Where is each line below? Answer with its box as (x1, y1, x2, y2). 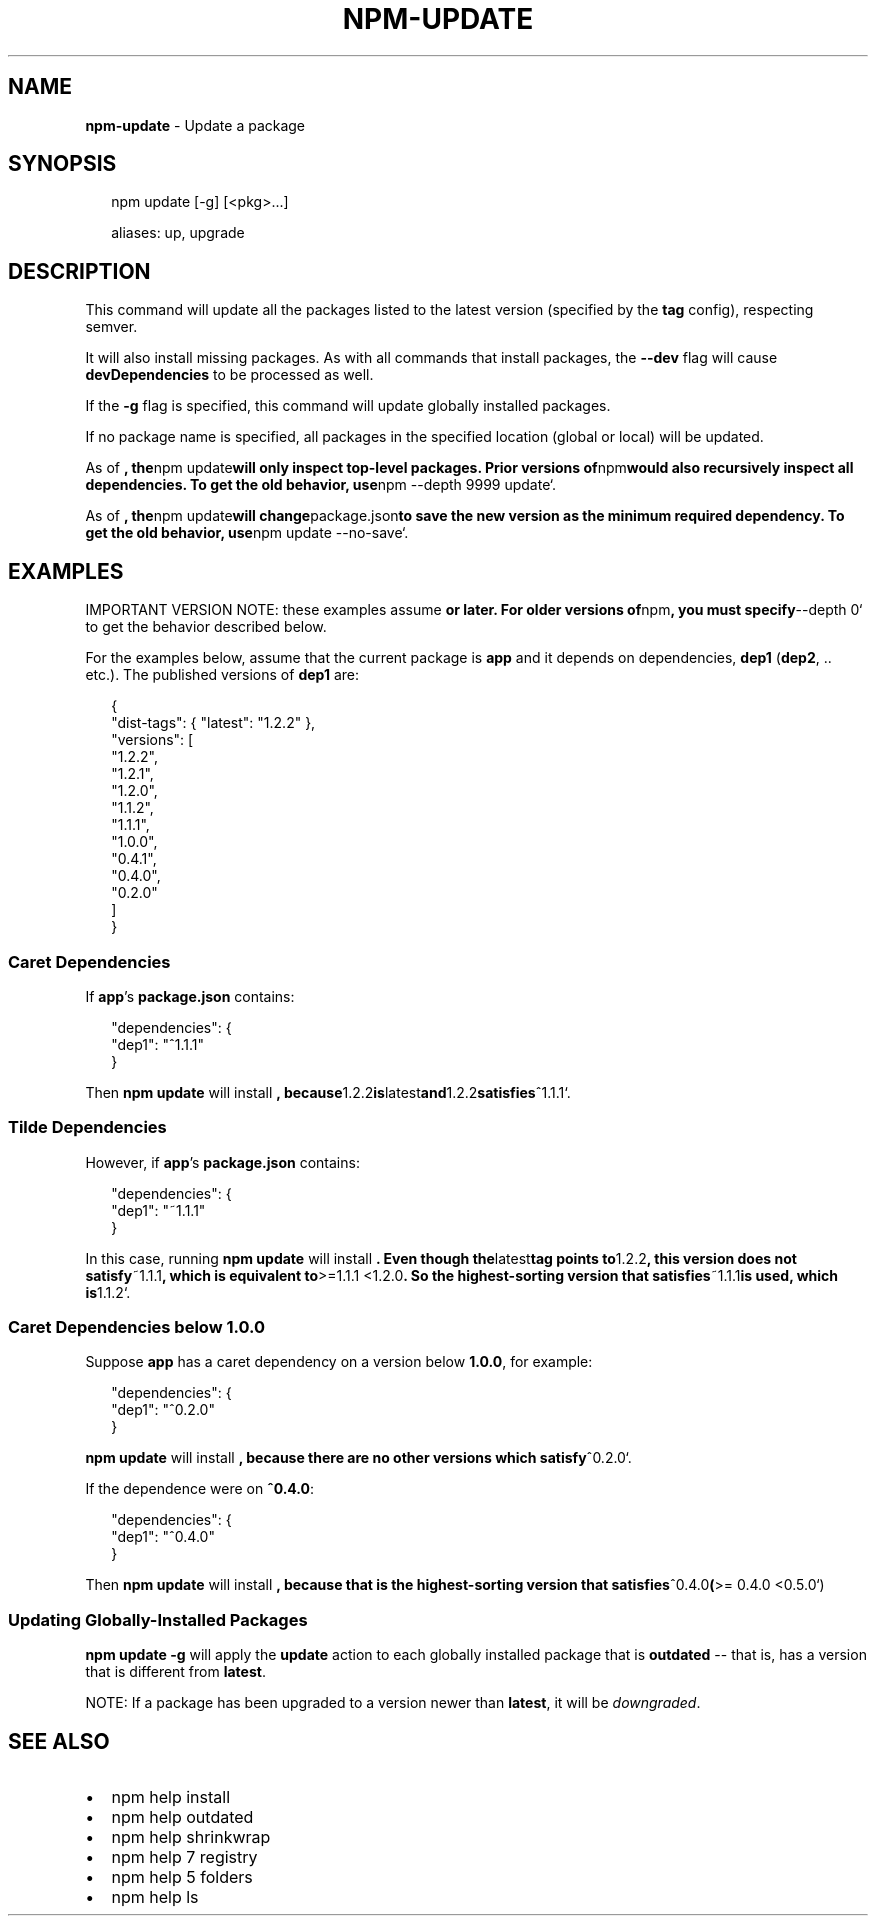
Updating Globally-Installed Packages (8, 1609, 308, 1630)
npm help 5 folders (111, 1866, 253, 1887)
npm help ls (111, 1886, 199, 1907)
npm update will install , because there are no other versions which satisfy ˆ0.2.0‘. (85, 1449, 632, 1467)
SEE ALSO (8, 1728, 110, 1754)
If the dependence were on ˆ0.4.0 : (85, 1480, 315, 1498)
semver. (85, 318, 138, 336)
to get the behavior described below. (85, 618, 327, 636)
